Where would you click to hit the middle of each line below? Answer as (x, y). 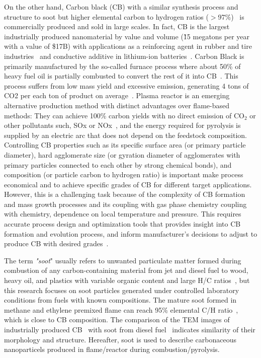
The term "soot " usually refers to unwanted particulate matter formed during (123, 260)
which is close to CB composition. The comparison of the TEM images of (117, 319)
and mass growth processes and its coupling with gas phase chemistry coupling (125, 204)
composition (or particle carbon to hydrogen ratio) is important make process (124, 174)
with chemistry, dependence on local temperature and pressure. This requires (123, 214)
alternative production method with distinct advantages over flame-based (117, 105)
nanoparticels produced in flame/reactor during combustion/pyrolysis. (112, 349)
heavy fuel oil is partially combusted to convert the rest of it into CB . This (121, 76)
